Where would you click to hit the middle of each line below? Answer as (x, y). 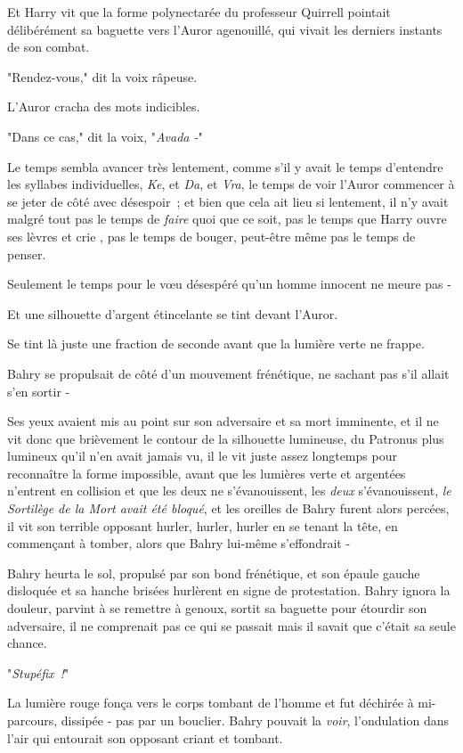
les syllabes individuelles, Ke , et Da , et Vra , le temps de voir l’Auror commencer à (231, 184)
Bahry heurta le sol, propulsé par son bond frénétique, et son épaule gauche (214, 573)
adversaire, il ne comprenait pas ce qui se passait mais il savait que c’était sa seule (231, 625)
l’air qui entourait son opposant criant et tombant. (145, 737)
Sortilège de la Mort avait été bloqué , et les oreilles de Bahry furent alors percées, (228, 508)
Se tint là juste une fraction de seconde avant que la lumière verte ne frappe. (216, 344)
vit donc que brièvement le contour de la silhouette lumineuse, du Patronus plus (226, 438)
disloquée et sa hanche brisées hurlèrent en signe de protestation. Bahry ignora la (229, 590)
